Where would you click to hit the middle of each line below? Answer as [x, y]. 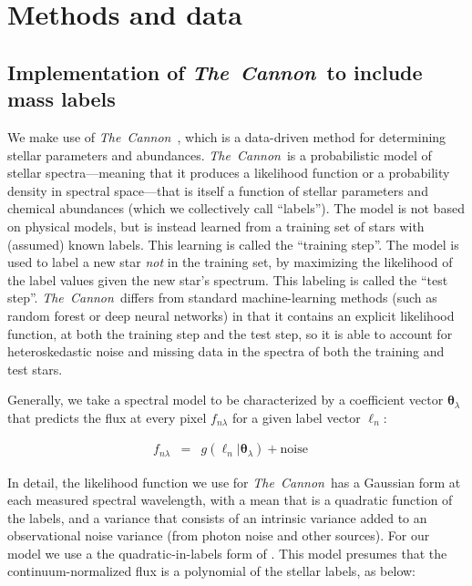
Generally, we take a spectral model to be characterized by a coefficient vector [226, 400]
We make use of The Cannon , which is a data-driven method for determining [227, 136]
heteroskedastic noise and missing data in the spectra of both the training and [226, 351]
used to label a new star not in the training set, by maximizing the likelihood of [230, 262]
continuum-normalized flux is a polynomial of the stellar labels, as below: [212, 571]
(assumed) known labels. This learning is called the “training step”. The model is [233, 244]
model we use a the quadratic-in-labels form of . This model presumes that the [227, 553]
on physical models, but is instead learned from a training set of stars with [216, 226]
